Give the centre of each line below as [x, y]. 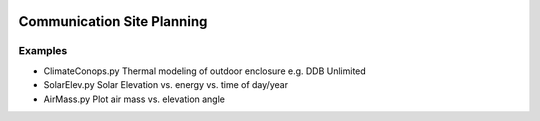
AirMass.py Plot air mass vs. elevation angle [134, 99]
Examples [43, 51]
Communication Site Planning [113, 21]
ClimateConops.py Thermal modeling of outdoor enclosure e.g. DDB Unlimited [205, 71]
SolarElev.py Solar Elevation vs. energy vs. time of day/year [166, 85]
